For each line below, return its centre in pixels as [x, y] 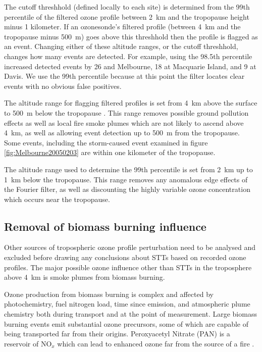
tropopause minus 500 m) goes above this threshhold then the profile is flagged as [131, 36]
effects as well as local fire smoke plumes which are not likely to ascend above [124, 122]
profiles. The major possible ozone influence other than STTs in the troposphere [128, 267]
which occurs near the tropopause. [57, 199]
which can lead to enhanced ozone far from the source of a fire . [156, 343]
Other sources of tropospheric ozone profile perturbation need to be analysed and [130, 247]
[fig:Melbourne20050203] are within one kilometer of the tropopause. [110, 152]
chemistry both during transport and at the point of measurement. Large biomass [130, 314]
